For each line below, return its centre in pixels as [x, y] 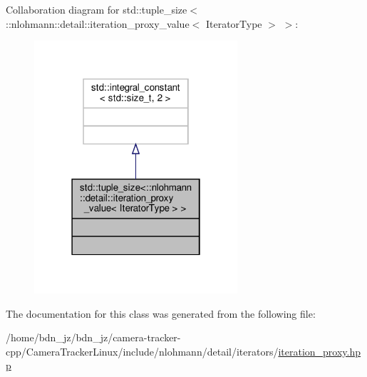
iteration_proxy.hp [320, 351]
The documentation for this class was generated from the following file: [161, 313]
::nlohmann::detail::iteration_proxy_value [98, 23]
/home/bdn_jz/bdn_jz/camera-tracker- [93, 337]
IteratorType [234, 23]
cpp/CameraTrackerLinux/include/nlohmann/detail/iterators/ [142, 351]
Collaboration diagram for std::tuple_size [97, 9]
